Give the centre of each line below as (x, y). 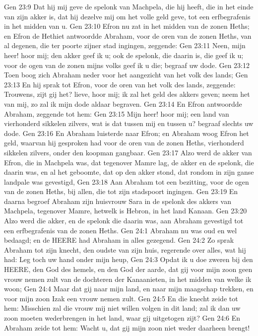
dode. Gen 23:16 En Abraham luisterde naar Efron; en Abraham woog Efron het (127, 133)
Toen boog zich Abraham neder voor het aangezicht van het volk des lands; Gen (126, 75)
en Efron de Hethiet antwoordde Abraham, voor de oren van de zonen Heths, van (128, 35)
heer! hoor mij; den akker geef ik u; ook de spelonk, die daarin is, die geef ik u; (124, 55)
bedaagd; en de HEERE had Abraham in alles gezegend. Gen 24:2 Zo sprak (119, 240)
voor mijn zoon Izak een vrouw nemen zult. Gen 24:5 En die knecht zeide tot (121, 298)
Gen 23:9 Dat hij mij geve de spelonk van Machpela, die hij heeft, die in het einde (129, 6)
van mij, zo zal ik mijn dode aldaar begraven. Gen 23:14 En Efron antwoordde (123, 103)
